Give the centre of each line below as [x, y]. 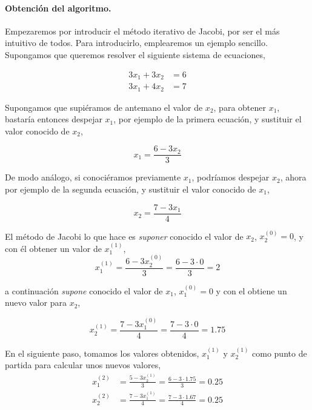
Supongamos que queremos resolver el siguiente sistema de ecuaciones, [135, 54]
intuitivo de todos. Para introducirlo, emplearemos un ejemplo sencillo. [136, 43]
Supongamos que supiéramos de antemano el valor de [104, 107]
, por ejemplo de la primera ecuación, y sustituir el [207, 119]
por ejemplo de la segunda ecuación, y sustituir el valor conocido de [131, 189]
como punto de [280, 353]
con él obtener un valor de [53, 248]
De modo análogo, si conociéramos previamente [93, 177]
